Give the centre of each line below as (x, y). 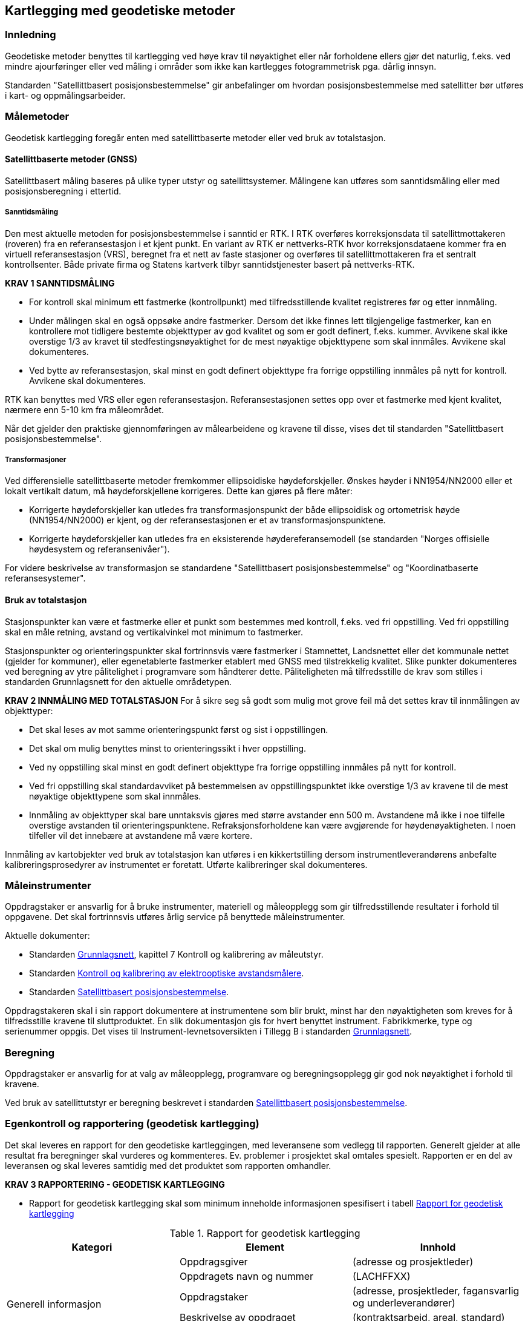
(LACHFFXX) (381, 1276)
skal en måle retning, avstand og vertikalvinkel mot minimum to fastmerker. (154, 632)
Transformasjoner (36, 459)
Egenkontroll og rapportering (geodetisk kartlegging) (132, 1124)
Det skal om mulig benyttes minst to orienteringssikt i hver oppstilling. (168, 748)
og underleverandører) (404, 1303)
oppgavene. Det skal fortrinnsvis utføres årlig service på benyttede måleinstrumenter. (175, 917)
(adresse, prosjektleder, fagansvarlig (436, 1290)
